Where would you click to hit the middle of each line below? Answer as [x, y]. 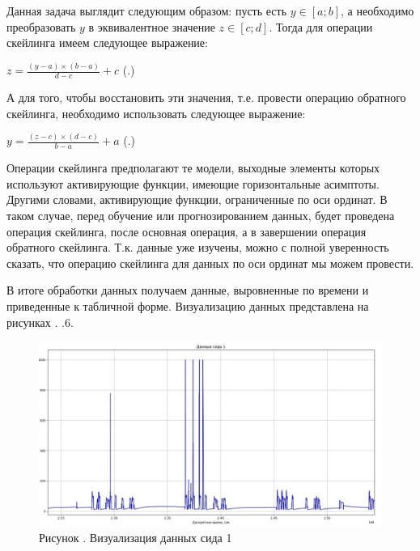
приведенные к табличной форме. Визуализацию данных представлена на [188, 306]
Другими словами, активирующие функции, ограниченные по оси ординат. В [197, 199]
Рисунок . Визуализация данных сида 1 [136, 537]
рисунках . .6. [40, 322]
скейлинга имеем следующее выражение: [107, 42]
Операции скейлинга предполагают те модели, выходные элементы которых [193, 168]
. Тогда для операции [321, 26]
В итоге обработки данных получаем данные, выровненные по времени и [188, 290]
